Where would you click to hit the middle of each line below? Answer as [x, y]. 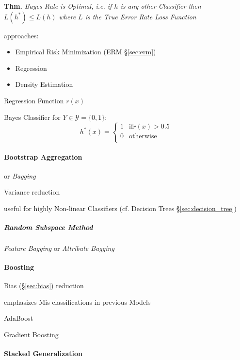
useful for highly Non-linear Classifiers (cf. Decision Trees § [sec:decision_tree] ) [120, 208]
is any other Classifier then [161, 6]
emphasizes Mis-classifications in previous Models [77, 302]
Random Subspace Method [48, 227]
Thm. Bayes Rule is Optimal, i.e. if [58, 6]
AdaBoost [19, 318]
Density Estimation [44, 84]
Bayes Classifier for [32, 117]
